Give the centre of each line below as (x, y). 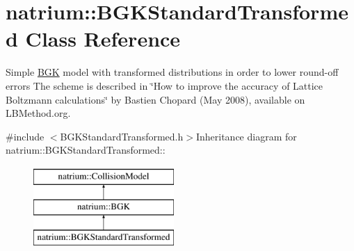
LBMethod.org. (38, 113)
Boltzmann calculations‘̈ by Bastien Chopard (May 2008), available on (155, 99)
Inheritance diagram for (246, 136)
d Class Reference (93, 39)
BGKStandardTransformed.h (122, 136)
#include (25, 136)
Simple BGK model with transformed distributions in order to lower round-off (172, 72)
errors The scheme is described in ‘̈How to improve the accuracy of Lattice (164, 85)
